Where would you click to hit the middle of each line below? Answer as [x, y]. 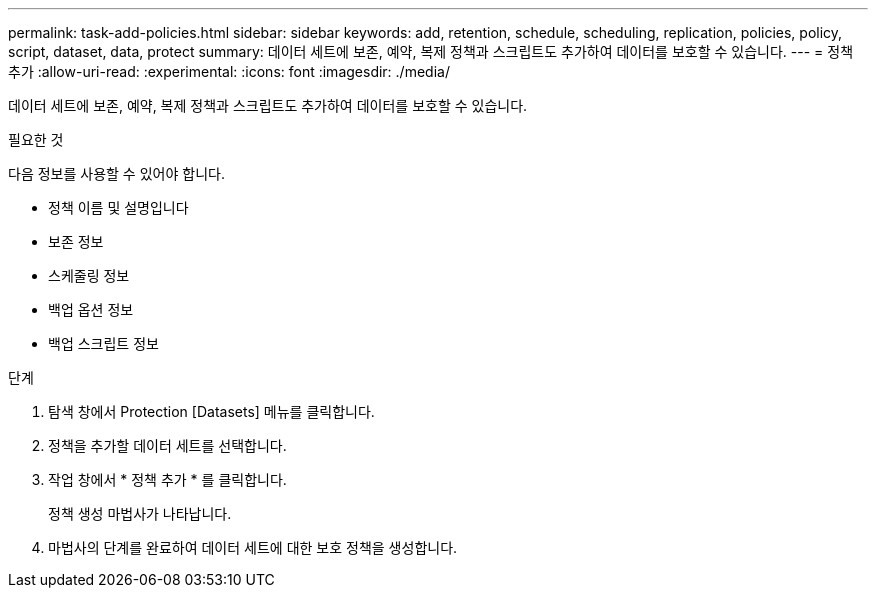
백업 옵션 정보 [91, 309]
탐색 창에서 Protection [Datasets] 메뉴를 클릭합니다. [211, 411]
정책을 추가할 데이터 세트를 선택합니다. [167, 445]
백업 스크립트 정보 [103, 343]
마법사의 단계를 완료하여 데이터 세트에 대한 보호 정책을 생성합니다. [253, 547]
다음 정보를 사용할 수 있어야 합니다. [116, 173]
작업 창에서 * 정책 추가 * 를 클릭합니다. [167, 479]
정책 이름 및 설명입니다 [118, 207]
